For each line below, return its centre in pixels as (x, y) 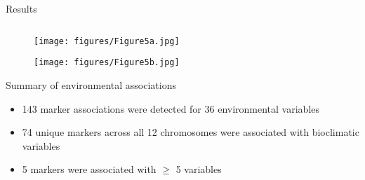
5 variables (199, 169)
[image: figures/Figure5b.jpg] (107, 63)
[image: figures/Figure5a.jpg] (107, 41)
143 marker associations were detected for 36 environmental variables (171, 108)
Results (21, 8)
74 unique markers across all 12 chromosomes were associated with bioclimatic (191, 132)
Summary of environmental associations (91, 84)
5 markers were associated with (89, 169)
